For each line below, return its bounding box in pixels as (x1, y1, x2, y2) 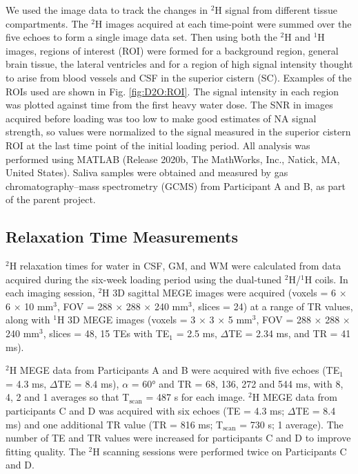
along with (6, 312, 50, 327)
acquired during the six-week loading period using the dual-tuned (6, 272, 282, 286)
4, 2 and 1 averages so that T (6, 390, 130, 404)
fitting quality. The (6, 444, 86, 458)
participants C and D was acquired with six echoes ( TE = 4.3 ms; (6, 404, 285, 418)
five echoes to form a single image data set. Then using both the (6, 30, 277, 44)
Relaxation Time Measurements (6, 226, 239, 247)
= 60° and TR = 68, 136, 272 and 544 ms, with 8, (131, 376, 344, 390)
